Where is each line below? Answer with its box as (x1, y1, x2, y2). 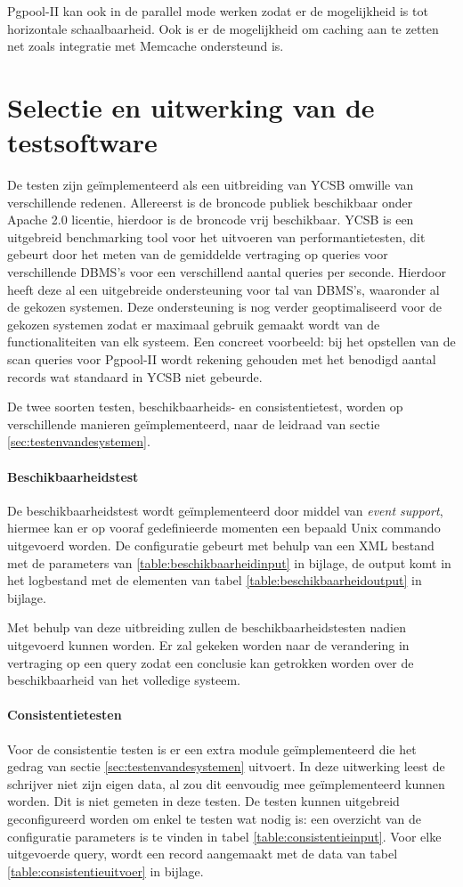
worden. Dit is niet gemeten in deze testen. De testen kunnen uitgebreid (7, 792, 400, 810)
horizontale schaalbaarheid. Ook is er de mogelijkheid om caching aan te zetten (7, 19, 439, 37)
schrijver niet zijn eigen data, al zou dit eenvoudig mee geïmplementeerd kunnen (7, 774, 445, 793)
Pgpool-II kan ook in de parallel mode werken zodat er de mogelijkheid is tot (7, 2, 428, 20)
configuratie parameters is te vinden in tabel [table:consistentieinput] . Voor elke (7, 826, 442, 845)
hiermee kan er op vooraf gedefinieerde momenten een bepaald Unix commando (7, 518, 441, 537)
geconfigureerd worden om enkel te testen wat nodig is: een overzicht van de (7, 809, 421, 827)
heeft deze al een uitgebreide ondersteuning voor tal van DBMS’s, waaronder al (7, 280, 440, 298)
